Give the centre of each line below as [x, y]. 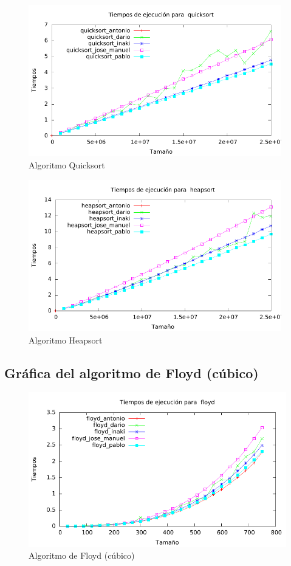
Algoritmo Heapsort [66, 340]
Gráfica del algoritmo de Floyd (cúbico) [132, 372]
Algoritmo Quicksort [67, 165]
